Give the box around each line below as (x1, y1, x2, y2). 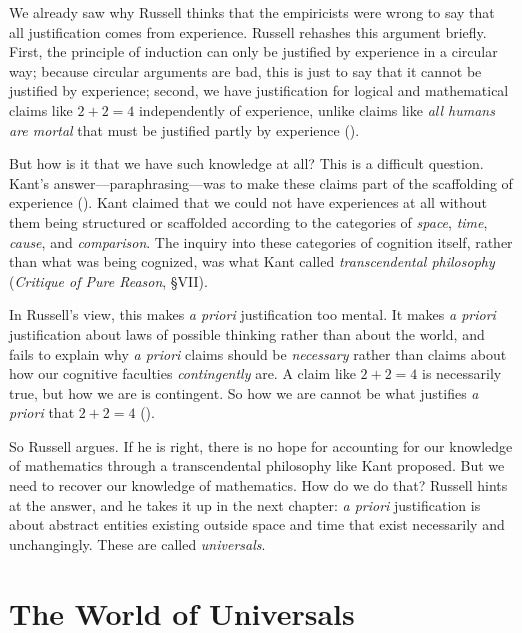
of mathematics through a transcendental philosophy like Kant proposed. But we (9, 455, 505, 476)
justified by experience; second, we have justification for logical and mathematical (9, 80, 509, 101)
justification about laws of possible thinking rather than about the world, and (9, 323, 485, 344)
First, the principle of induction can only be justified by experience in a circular (9, 41, 498, 62)
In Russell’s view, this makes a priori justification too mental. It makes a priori (9, 304, 496, 325)
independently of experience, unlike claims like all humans (138, 99, 495, 120)
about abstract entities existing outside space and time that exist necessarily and (9, 514, 505, 535)
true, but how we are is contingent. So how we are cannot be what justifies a (9, 382, 479, 403)
